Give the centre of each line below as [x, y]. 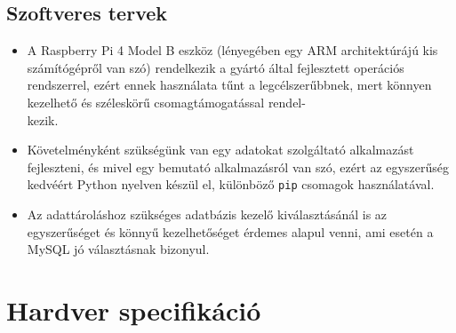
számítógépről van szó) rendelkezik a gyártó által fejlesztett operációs [216, 67]
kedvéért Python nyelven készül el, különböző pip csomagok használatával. [231, 184]
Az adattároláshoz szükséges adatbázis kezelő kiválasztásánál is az [207, 214]
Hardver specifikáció [134, 309]
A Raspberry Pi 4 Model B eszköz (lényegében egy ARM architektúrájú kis [232, 50]
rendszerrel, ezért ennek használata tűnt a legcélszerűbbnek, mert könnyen [229, 85]
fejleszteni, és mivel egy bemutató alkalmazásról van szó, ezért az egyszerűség [238, 166]
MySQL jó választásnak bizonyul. [118, 249]
